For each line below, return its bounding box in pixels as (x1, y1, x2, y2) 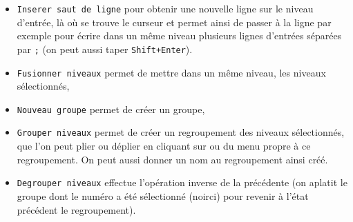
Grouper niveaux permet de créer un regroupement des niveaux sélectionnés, (17, 125, 345, 139)
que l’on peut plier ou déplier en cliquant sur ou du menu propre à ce (17, 139, 311, 153)
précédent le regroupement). (17, 202, 136, 216)
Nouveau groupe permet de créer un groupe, (17, 101, 205, 116)
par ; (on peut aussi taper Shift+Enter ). (17, 41, 193, 56)
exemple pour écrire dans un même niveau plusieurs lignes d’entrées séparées (17, 28, 342, 43)
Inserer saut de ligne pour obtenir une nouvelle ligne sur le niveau (17, 1, 314, 15)
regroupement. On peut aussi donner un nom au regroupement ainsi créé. (17, 152, 328, 166)
